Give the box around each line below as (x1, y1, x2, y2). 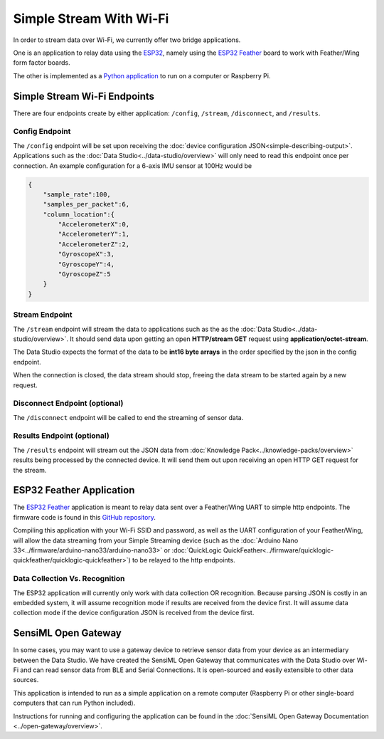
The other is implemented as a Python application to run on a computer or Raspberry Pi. (13, 71, 271, 80)
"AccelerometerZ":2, (58, 240, 130, 248)
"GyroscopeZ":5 (58, 271, 112, 278)
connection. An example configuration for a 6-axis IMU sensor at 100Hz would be (13, 161, 252, 170)
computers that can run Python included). (13, 698, 136, 708)
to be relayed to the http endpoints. (132, 556, 235, 565)
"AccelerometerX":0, (58, 221, 130, 229)
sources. (13, 676, 39, 684)
